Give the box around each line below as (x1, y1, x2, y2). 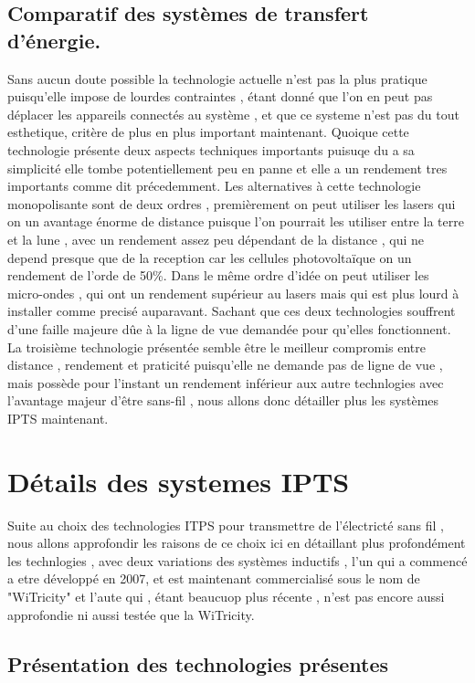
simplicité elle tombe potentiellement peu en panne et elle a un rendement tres (7, 158, 448, 177)
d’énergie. (7, 26, 101, 54)
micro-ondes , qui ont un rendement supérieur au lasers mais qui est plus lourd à (7, 283, 459, 302)
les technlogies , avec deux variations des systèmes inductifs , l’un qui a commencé (7, 551, 468, 570)
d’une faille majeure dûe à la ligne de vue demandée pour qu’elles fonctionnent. (7, 319, 451, 338)
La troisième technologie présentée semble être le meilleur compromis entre (7, 337, 426, 356)
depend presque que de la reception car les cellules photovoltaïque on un (7, 247, 412, 267)
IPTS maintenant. (7, 408, 109, 427)
